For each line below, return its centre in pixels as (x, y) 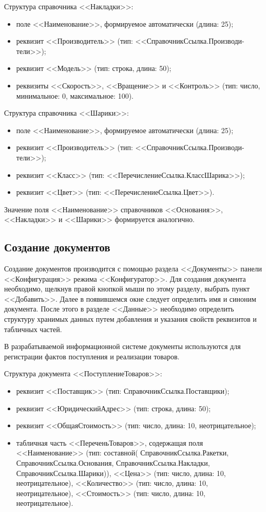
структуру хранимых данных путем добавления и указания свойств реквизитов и (130, 319)
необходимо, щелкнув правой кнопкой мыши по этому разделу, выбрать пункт (127, 289)
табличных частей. (33, 329)
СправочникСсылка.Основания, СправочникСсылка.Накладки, (113, 463)
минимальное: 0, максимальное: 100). (75, 95)
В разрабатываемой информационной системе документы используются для (122, 346)
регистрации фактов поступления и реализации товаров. (92, 356)
